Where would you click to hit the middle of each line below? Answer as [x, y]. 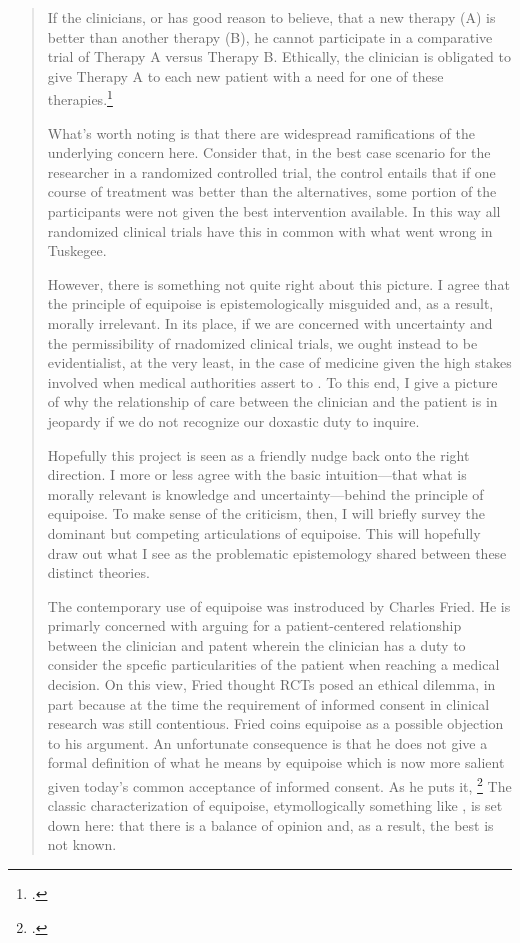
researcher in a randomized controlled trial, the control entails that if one [271, 171]
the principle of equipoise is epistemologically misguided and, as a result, [270, 303]
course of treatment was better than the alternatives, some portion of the [272, 191]
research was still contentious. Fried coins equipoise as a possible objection [275, 723]
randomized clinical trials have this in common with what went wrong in [270, 230]
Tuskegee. [77, 250]
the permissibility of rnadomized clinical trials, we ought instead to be [262, 342]
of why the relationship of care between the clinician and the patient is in [272, 401]
